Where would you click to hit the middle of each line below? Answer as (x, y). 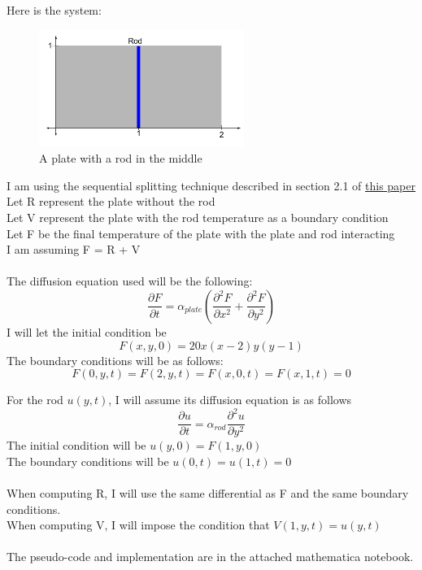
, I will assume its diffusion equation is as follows (230, 400)
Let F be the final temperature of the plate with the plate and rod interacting (201, 233)
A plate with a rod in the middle (121, 158)
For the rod (35, 400)
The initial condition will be (76, 445)
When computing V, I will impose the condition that (138, 525)
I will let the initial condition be (87, 331)
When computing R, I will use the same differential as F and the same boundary (208, 493)
